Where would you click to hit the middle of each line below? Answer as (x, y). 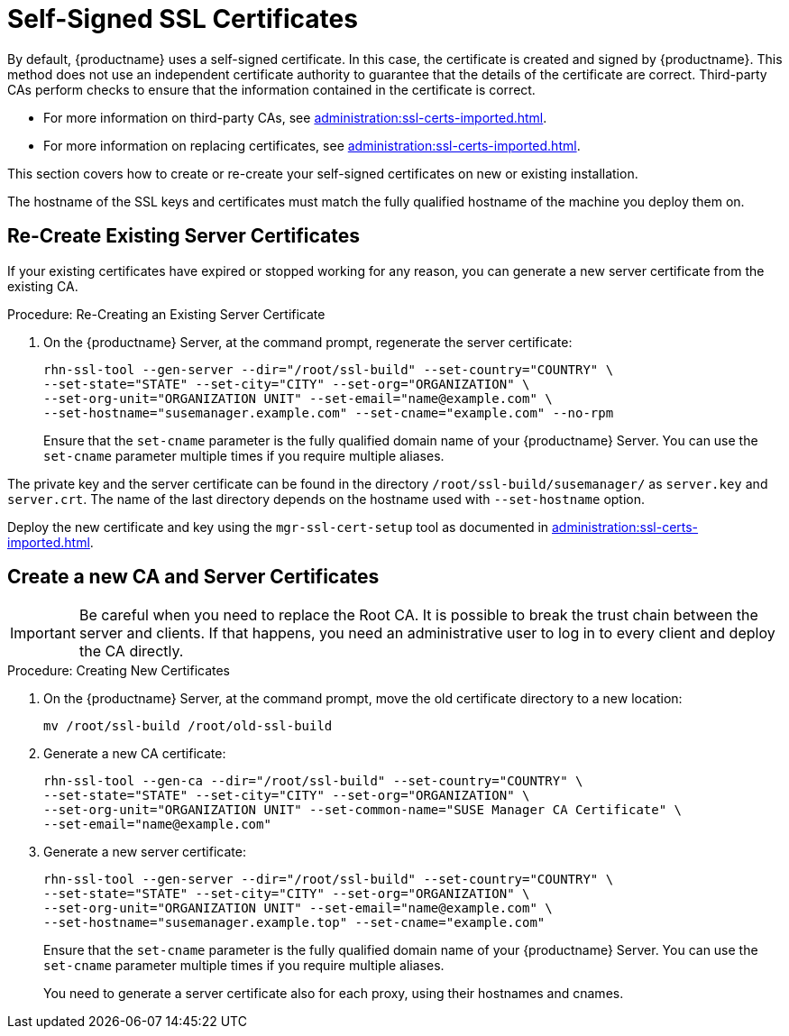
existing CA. (43, 286)
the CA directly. (131, 651)
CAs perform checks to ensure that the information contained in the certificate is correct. (271, 89)
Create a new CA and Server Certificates (193, 577)
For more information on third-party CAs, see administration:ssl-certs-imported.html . (295, 117)
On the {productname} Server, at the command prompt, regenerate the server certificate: (308, 342)
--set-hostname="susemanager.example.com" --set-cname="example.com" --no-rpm (329, 413)
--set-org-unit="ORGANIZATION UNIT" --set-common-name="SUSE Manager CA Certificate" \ (363, 810)
